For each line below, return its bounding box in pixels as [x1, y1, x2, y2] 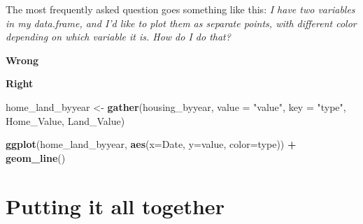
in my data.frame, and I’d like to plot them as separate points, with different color [6, 15, 357, 30]
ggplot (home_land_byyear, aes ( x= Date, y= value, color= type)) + [6, 137, 297, 151]
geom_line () [6, 150, 66, 165]
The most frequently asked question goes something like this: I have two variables [6, 2, 355, 16]
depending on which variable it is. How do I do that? [6, 29, 231, 44]
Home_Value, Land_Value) [6, 113, 125, 128]
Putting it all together [6, 191, 225, 220]
